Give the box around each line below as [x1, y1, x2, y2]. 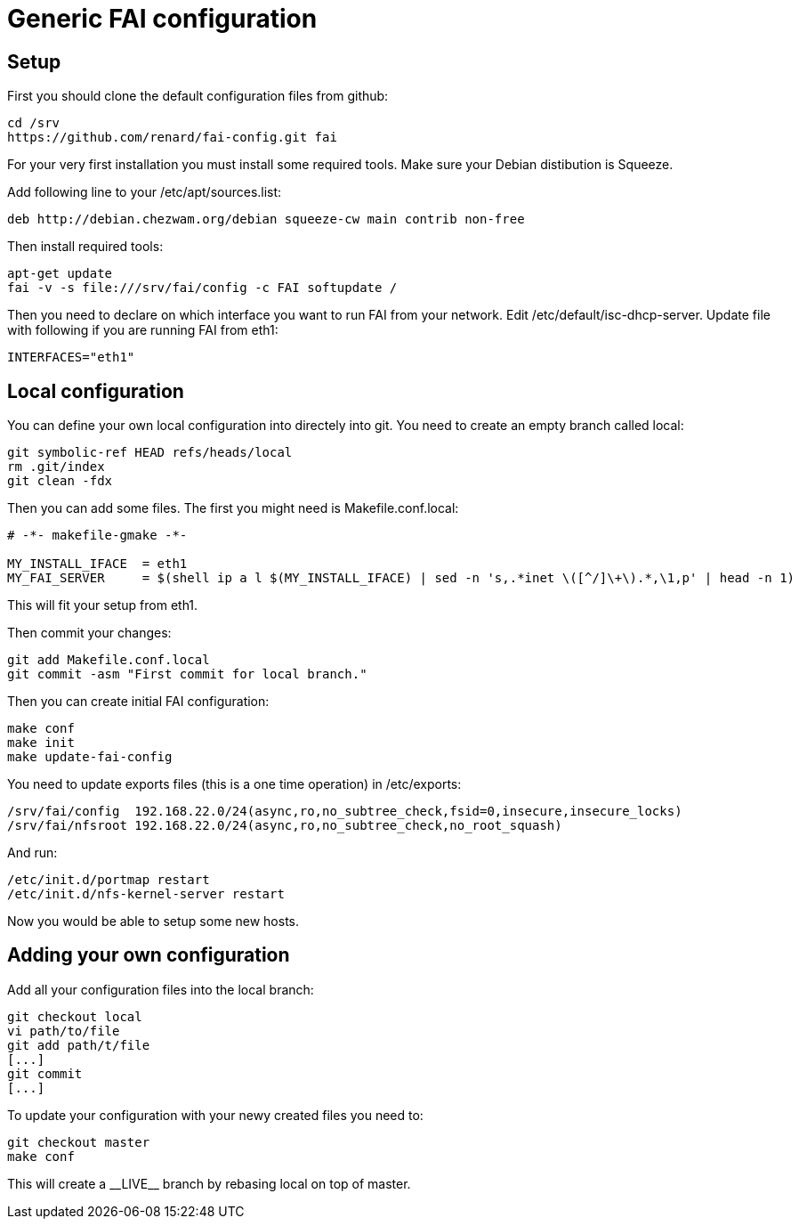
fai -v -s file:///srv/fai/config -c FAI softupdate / [7, 280, 398, 296]
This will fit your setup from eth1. [7, 597, 198, 613]
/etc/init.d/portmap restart [7, 873, 210, 888]
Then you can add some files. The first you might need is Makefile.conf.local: [7, 500, 459, 516]
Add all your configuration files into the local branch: [7, 981, 314, 997]
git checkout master [7, 1134, 150, 1149]
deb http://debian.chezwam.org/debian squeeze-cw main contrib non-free [7, 212, 525, 227]
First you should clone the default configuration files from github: [7, 88, 389, 104]
